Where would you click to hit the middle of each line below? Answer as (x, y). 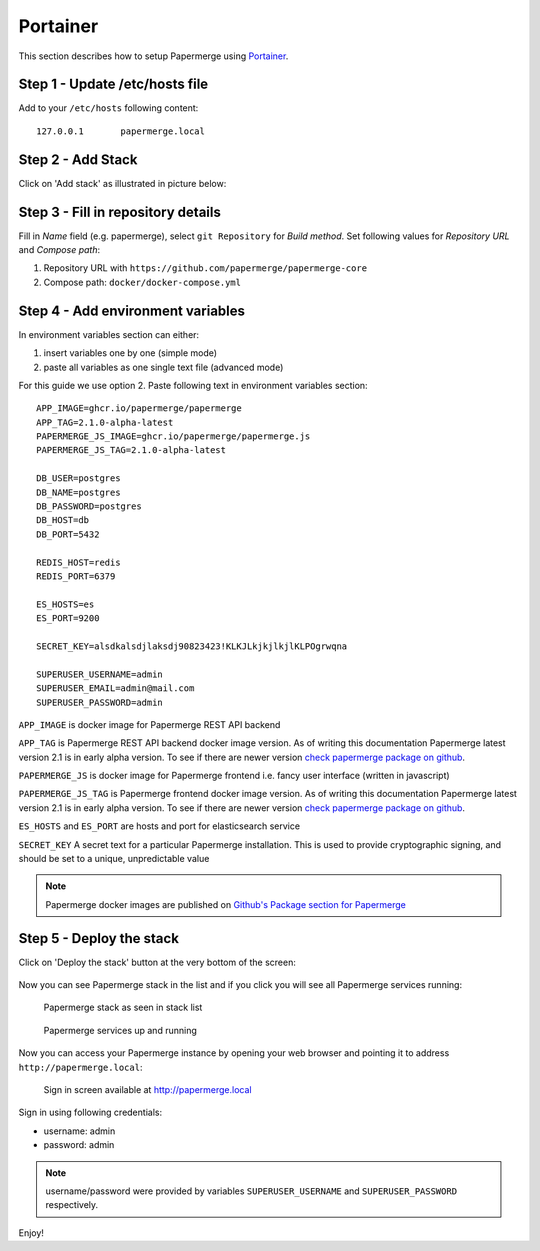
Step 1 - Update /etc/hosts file (113, 84)
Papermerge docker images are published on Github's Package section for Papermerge (226, 904)
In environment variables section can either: (109, 334)
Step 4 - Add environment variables (131, 310)
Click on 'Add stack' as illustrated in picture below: (122, 183)
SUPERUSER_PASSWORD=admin (100, 702)
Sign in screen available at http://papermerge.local (147, 1090)
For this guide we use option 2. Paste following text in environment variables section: (193, 385)
